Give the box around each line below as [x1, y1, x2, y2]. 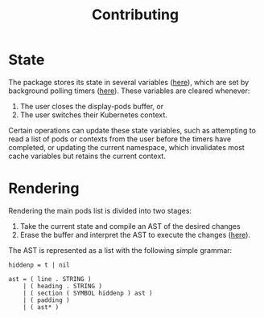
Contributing [91, 6, 179, 24]
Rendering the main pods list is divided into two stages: [8, 206, 192, 215]
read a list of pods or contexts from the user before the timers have [8, 134, 232, 144]
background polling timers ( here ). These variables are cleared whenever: [8, 86, 250, 96]
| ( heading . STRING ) [23, 282, 103, 290]
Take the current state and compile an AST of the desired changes [19, 221, 241, 230]
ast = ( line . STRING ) [8, 275, 92, 283]
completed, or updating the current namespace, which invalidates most [8, 142, 245, 152]
